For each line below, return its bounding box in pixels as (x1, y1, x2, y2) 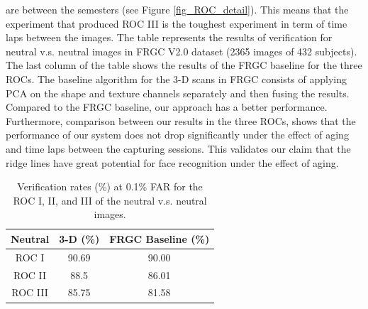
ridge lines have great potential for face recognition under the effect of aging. (6, 155, 339, 170)
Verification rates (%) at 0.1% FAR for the (17, 179, 203, 194)
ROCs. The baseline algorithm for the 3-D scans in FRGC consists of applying (6, 71, 347, 86)
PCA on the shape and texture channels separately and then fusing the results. (6, 85, 350, 100)
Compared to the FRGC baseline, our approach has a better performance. (6, 99, 328, 114)
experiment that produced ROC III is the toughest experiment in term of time (6, 16, 347, 31)
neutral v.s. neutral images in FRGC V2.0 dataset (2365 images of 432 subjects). (6, 43, 357, 58)
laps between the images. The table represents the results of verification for (6, 30, 333, 45)
